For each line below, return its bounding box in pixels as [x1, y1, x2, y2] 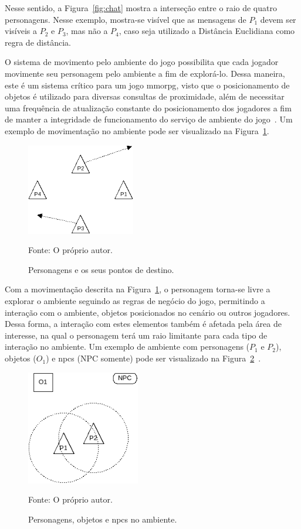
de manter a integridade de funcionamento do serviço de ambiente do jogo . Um [5, 113, 293, 125]
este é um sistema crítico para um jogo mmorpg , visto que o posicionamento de [5, 79, 290, 91]
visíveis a [5, 25, 37, 37]
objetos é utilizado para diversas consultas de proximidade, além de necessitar [5, 90, 285, 103]
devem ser [260, 13, 296, 25]
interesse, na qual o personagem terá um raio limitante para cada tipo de [5, 329, 268, 341]
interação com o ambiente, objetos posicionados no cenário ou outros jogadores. [5, 306, 290, 318]
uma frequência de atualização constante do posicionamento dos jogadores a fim [5, 101, 292, 114]
